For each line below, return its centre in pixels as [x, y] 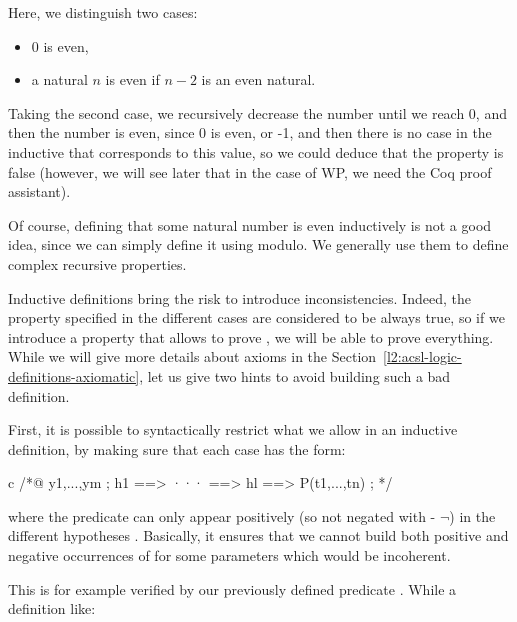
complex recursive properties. [97, 263]
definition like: [52, 608]
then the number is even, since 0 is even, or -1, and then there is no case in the [250, 132]
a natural [59, 79]
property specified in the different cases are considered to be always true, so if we [256, 317]
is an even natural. [258, 79]
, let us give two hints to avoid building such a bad [295, 375]
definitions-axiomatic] [74, 375]
